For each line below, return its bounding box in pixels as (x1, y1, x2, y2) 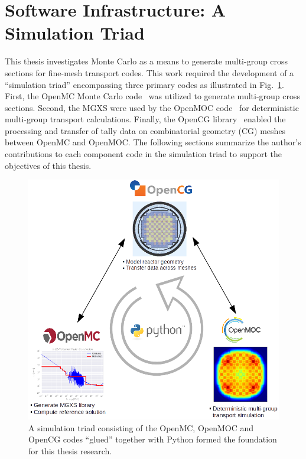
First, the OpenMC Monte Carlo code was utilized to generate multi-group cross (5, 90, 301, 102)
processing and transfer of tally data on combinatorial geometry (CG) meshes (5, 124, 286, 136)
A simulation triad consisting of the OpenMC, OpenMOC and (28, 421, 254, 434)
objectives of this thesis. (5, 159, 92, 171)
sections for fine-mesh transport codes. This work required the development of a (5, 66, 294, 79)
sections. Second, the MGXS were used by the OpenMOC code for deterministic (5, 101, 299, 113)
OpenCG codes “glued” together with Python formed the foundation (28, 433, 277, 445)
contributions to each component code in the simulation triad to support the (5, 148, 282, 160)
